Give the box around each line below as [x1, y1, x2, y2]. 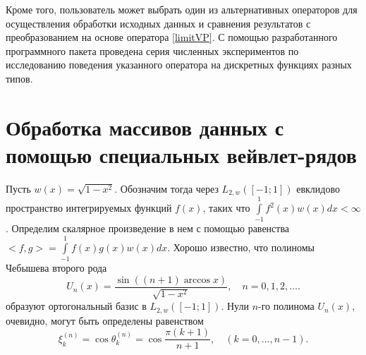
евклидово [296, 181, 340, 195]
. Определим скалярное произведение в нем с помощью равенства [6, 221, 290, 236]
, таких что [202, 200, 250, 215]
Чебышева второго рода [6, 260, 107, 275]
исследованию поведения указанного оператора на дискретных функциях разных [6, 57, 352, 72]
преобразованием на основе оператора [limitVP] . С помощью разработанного [6, 30, 338, 44]
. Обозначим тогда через [114, 181, 219, 195]
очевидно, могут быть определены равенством [6, 313, 204, 327]
